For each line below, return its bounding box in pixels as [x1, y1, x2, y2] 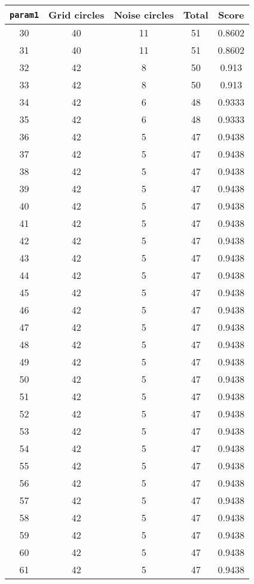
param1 [10, 10, 39, 20]
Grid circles [48, 8, 105, 21]
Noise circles [114, 8, 174, 21]
